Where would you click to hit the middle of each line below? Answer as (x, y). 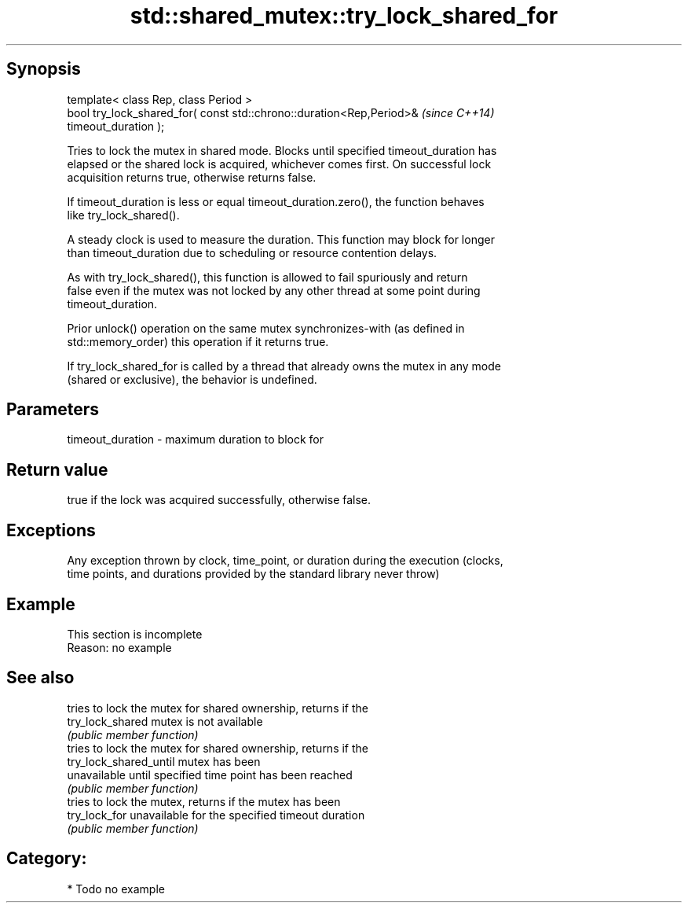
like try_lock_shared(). (123, 215)
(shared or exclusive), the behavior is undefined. (192, 379)
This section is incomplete (135, 634)
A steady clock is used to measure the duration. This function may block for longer (281, 239)
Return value (57, 469)
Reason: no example (119, 647)
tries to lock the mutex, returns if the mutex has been (204, 801)
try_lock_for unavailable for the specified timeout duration (216, 815)
